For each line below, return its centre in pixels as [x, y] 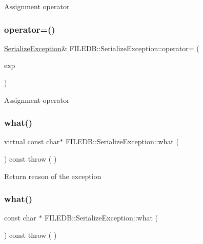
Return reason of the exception [53, 176]
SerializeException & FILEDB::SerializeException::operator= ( [102, 48]
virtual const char [32, 141]
